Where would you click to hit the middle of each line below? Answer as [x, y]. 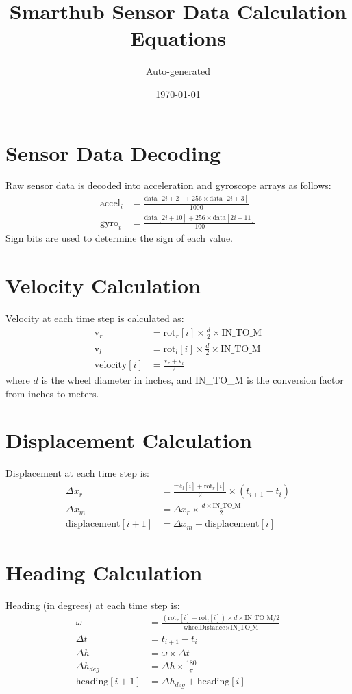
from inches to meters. [52, 393]
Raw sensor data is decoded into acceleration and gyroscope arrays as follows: [168, 185]
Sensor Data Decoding [113, 152]
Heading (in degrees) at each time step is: [93, 605]
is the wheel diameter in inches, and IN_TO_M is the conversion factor [192, 379]
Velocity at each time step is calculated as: [95, 318]
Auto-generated [178, 71]
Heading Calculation [104, 572]
